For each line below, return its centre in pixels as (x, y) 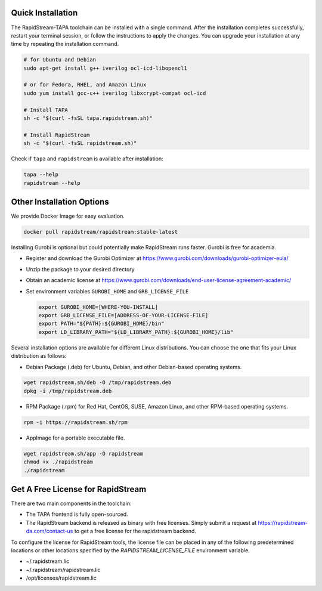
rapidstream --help (52, 183)
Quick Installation (44, 13)
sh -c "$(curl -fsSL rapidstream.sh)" (80, 143)
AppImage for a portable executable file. (75, 438)
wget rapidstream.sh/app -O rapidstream (83, 454)
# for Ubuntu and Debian (60, 60)
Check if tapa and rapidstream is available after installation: (87, 159)
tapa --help (41, 175)
